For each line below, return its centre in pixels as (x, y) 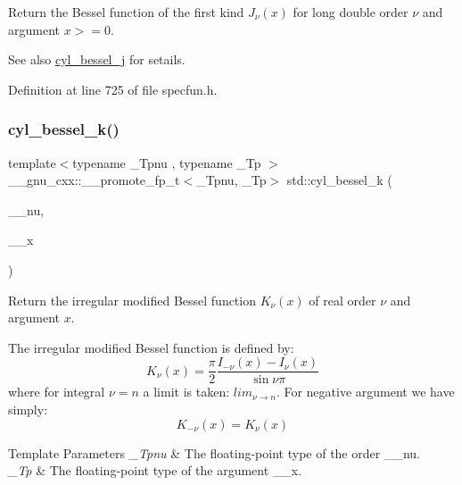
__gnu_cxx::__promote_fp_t (94, 180)
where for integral (57, 392)
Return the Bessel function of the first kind (126, 12)
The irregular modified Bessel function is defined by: (151, 347)
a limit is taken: (186, 392)
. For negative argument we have (365, 392)
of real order (342, 300)
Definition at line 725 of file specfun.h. (113, 89)
